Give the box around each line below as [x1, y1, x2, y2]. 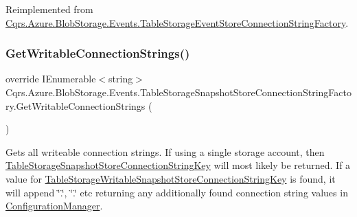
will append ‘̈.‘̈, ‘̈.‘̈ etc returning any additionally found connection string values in [5, 185, 348, 199]
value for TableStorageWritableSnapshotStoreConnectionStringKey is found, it [5, 171, 336, 185]
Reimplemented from [5, 2, 93, 16]
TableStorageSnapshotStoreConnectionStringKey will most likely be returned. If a [5, 158, 351, 172]
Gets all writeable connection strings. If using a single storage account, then [5, 144, 325, 159]
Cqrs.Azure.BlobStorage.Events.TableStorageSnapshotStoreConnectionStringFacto [5, 85, 352, 99]
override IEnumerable [5, 71, 96, 86]
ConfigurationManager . [5, 198, 103, 213]
